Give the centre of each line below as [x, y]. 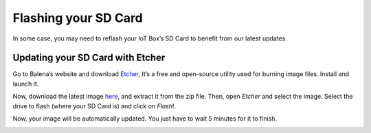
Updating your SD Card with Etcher [89, 58]
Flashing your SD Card [78, 18]
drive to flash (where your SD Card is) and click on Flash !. [94, 106]
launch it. [26, 84]
